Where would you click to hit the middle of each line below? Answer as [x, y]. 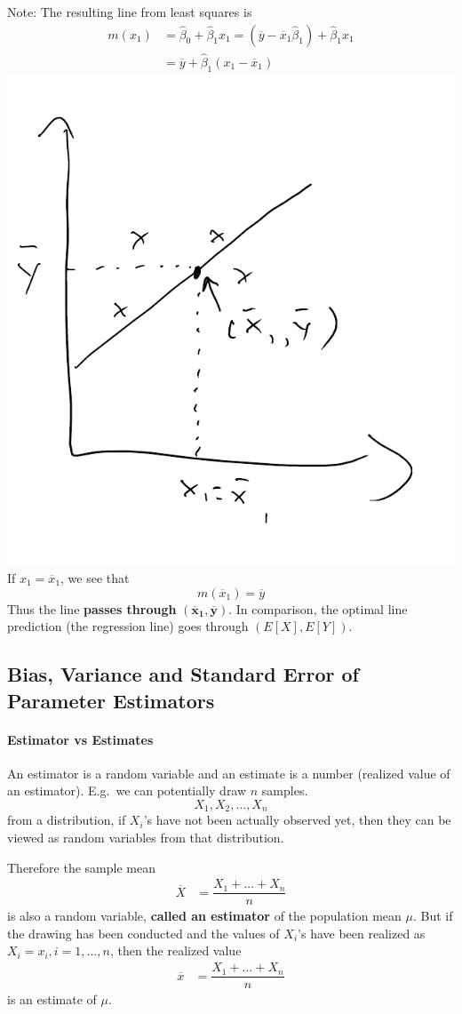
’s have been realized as [362, 933]
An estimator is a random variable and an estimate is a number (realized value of [229, 773]
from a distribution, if [67, 820]
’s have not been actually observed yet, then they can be [297, 820]
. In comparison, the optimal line [318, 608]
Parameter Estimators [111, 700]
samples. [285, 790]
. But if [433, 916]
